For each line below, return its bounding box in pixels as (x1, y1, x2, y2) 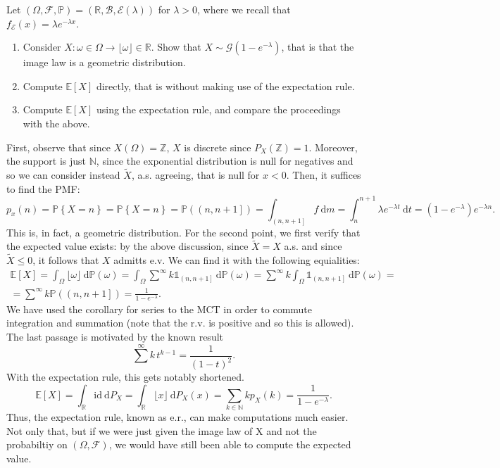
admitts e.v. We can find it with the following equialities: (113, 253, 360, 267)
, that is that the (281, 39, 354, 54)
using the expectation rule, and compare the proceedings (96, 102, 341, 117)
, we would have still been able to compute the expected (108, 437, 351, 452)
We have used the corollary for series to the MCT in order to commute (6, 301, 313, 316)
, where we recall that (197, 2, 291, 16)
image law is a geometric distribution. (23, 55, 186, 70)
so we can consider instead (6, 167, 120, 182)
